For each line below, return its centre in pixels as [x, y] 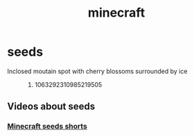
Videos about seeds [51, 107]
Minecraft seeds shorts [47, 127]
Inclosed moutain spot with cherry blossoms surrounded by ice [97, 71]
